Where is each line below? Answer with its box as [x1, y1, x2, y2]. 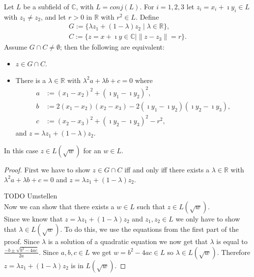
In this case [4, 145, 38, 155]
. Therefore [217, 247, 251, 257]
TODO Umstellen [4, 191, 57, 201]
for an [83, 145, 101, 155]
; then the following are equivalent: [60, 42, 165, 52]
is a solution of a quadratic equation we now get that [48, 236, 208, 247]
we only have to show [175, 213, 240, 223]
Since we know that [4, 213, 63, 223]
